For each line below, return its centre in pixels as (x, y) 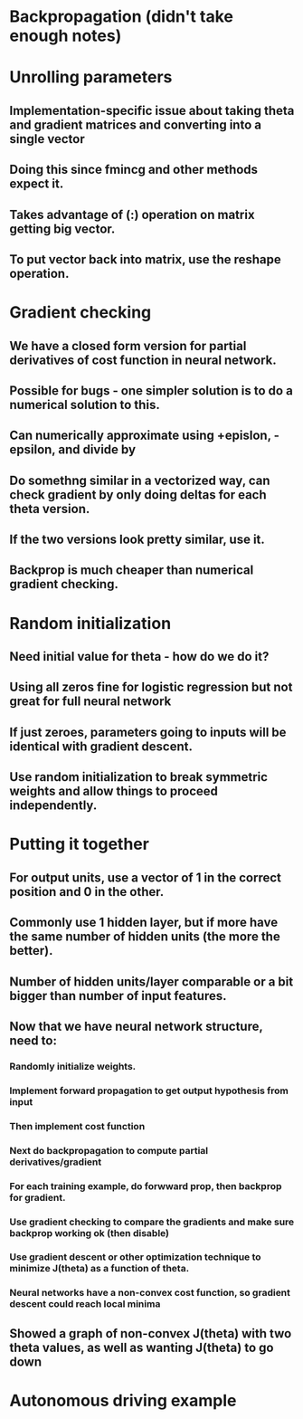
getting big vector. (62, 229)
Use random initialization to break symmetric (139, 777)
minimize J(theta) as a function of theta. (99, 1269)
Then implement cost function (77, 1126)
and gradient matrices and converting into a (136, 124)
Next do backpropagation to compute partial (109, 1150)
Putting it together (79, 844)
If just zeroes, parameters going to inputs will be (148, 732)
